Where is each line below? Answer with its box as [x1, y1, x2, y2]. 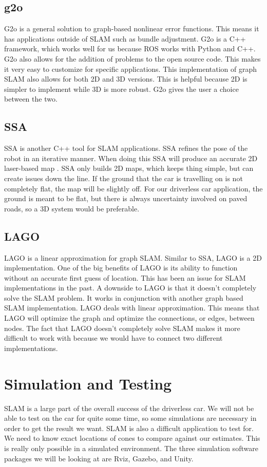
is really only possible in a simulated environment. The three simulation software [4, 442, 258, 453]
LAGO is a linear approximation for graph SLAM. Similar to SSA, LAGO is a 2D [4, 252, 262, 263]
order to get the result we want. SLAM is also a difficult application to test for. [4, 422, 254, 433]
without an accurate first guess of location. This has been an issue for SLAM [4, 272, 246, 283]
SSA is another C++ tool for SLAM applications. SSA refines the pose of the [4, 143, 248, 153]
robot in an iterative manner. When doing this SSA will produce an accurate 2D [4, 152, 258, 163]
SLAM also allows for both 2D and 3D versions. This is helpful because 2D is [4, 73, 247, 84]
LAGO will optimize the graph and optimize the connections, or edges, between [4, 313, 255, 323]
